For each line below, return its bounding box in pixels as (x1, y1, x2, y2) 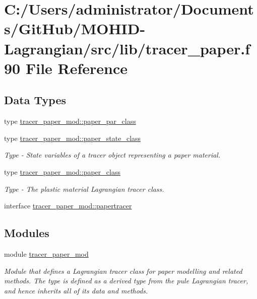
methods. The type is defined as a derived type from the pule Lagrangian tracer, (4, 275, 248, 286)
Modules (4, 225, 49, 241)
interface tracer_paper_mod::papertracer (4, 200, 132, 211)
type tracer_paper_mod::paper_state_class (4, 132, 141, 143)
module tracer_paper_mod (4, 248, 89, 259)
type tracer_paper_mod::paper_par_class (4, 116, 136, 126)
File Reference (25, 57, 128, 78)
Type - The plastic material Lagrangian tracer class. (4, 183, 164, 194)
